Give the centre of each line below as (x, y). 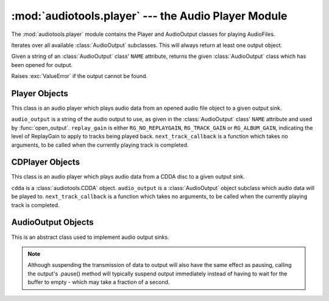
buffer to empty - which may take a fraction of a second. (99, 282)
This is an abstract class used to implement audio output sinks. (90, 237)
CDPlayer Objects (46, 162)
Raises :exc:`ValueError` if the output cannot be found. (80, 76)
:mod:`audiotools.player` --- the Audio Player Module (149, 16)
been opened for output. (42, 65)
